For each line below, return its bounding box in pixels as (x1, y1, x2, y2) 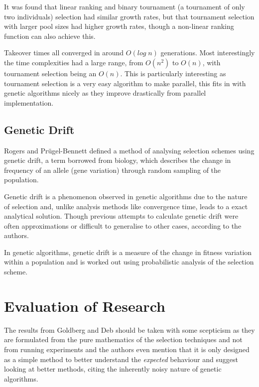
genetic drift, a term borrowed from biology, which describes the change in (4, 155, 231, 165)
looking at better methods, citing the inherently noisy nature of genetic (4, 364, 222, 374)
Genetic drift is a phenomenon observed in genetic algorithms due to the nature (4, 191, 248, 201)
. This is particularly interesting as (120, 68, 226, 78)
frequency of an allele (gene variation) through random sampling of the (4, 164, 221, 175)
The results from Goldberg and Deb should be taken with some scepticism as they (4, 324, 255, 335)
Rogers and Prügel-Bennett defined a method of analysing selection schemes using (4, 145, 255, 155)
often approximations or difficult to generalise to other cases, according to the (4, 220, 242, 231)
